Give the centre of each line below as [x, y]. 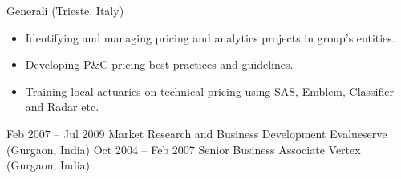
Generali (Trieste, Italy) [65, 10]
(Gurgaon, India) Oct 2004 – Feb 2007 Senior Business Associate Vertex [184, 149]
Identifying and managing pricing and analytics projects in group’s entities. [210, 37]
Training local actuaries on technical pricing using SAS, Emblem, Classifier [209, 91]
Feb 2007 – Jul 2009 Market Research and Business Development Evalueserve [197, 133]
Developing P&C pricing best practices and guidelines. [159, 64]
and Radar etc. [62, 107]
